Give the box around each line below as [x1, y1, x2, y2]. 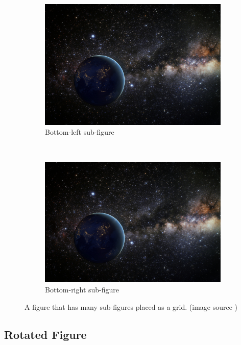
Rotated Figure [4, 326, 87, 342]
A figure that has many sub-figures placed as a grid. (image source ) [25, 301, 238, 312]
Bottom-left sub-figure [45, 127, 114, 137]
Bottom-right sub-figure [45, 284, 119, 295]
